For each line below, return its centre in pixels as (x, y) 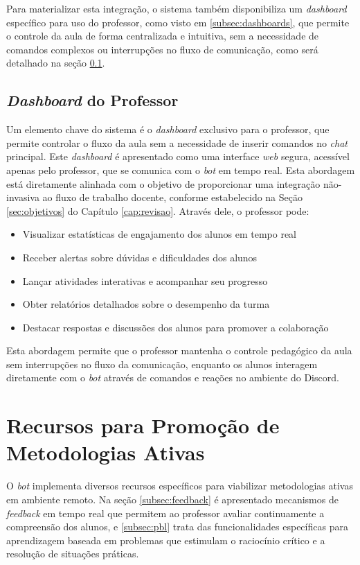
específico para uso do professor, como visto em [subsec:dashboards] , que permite (178, 22)
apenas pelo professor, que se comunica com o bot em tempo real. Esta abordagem (181, 169)
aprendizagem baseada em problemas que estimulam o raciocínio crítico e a (166, 540)
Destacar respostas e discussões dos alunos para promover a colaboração (175, 327)
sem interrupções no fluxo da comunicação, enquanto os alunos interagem (162, 364)
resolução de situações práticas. (73, 554)
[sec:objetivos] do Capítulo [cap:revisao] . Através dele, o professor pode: (158, 210)
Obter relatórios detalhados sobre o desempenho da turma (146, 304)
